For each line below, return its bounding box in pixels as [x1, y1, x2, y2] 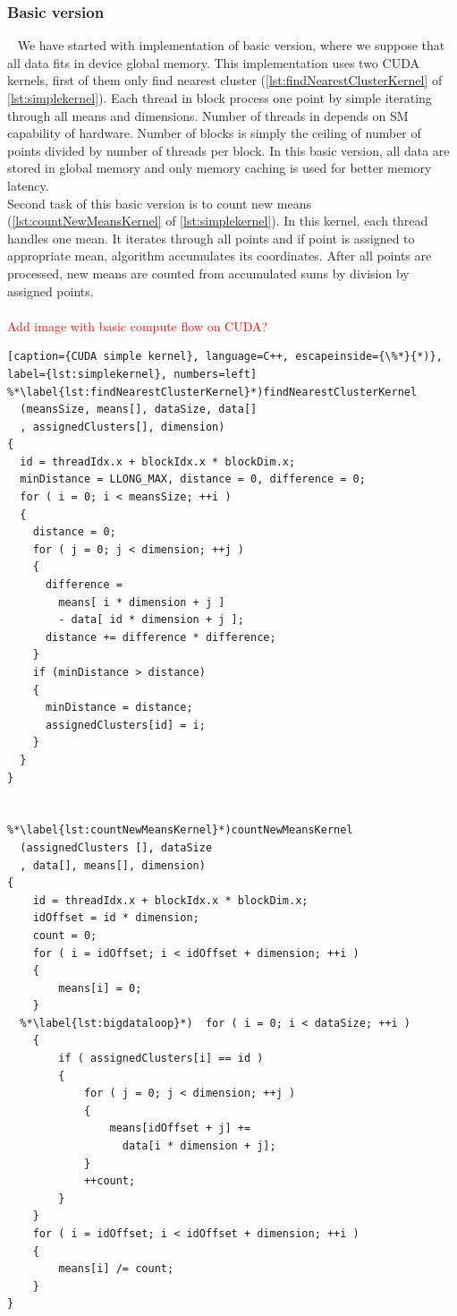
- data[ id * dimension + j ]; [58, 613, 244, 627]
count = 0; [32, 928, 97, 942]
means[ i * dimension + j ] [58, 595, 225, 609]
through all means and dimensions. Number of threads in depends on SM [7, 106, 409, 124]
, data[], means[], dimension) [20, 859, 206, 872]
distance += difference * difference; [45, 630, 276, 644]
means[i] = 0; [58, 981, 142, 995]
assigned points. [7, 281, 94, 300]
